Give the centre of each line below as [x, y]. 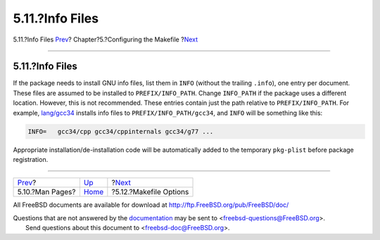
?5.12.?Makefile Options [150, 192]
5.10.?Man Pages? [46, 192]
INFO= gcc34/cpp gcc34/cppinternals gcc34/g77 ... [121, 131]
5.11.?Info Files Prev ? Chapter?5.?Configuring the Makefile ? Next [106, 39]
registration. [31, 159]
